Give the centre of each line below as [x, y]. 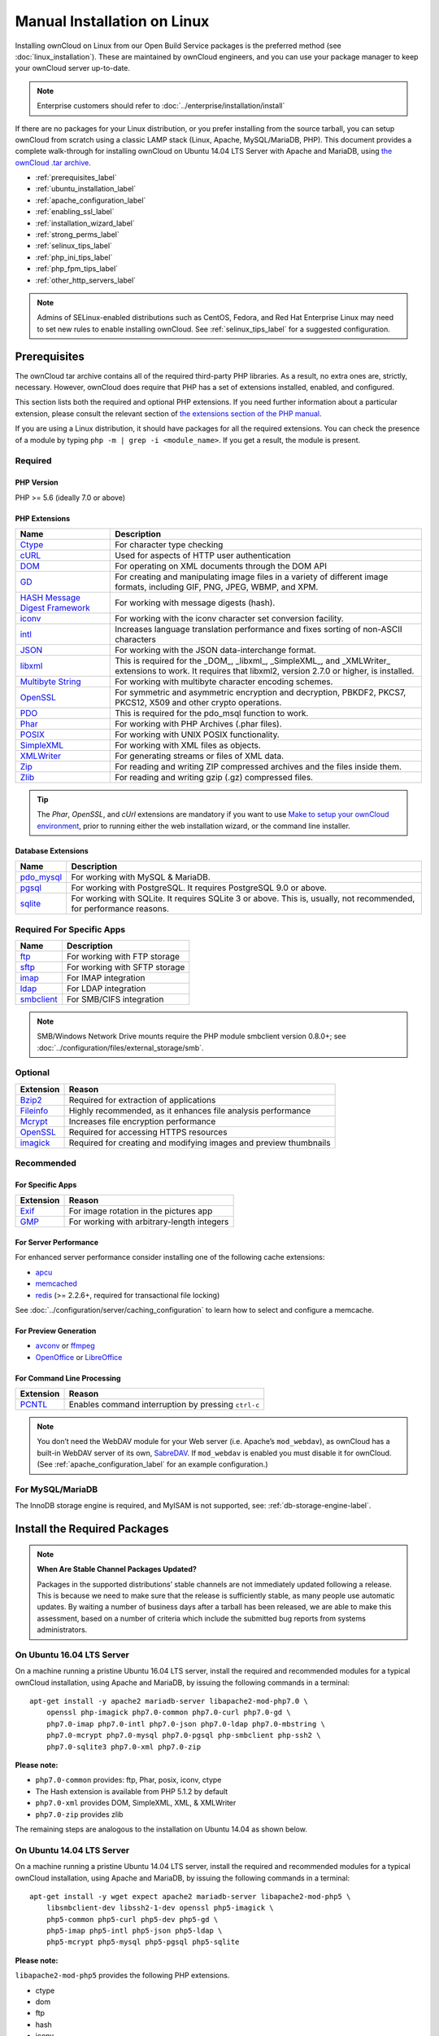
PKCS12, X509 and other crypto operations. [198, 702]
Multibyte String [50, 682]
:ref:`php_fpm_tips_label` [76, 269]
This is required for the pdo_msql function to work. [212, 713]
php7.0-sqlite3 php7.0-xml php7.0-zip [124, 1746]
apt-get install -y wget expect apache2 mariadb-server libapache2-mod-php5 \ [190, 1896]
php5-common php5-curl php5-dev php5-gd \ [132, 1919]
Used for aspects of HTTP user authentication [203, 555]
